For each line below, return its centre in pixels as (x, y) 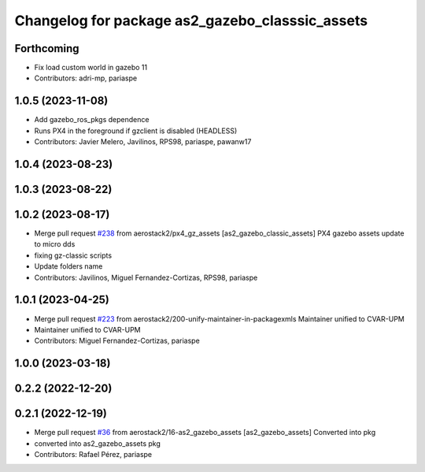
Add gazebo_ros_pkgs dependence (92, 120)
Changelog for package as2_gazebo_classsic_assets (191, 20)
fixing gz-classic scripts (73, 255)
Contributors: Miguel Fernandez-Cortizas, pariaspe (117, 341)
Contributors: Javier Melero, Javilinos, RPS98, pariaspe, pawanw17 (143, 142)
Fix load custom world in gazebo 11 (91, 68)
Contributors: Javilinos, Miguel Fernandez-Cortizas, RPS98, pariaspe (146, 277)
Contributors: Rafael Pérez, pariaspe (93, 455)
